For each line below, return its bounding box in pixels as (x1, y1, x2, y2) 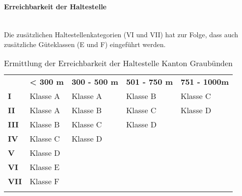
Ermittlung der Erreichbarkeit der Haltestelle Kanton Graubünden (4, 57, 233, 69)
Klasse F (29, 175, 59, 187)
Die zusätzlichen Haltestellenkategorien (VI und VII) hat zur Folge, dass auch (4, 29, 239, 40)
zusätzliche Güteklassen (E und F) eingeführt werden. (4, 39, 166, 49)
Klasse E (29, 161, 60, 172)
